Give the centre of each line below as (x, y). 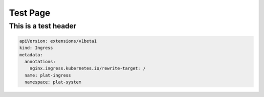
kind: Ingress (36, 48)
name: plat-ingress (48, 75)
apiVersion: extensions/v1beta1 (58, 41)
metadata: (31, 55)
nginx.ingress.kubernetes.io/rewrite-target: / (88, 68)
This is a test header (43, 26)
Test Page (30, 13)
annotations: (40, 61)
